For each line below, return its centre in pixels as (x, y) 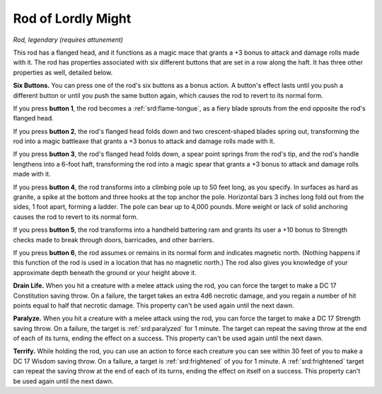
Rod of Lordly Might (72, 18)
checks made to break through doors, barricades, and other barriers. (114, 240)
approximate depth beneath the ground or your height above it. (105, 272)
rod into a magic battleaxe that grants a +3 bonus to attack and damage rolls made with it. (144, 141)
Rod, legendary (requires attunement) (68, 40)
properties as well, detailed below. (63, 72)
